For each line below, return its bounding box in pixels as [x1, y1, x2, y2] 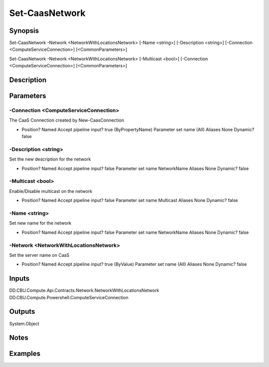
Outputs [9, 307, 35, 316]
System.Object [9, 321, 39, 327]
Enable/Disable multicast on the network [9, 188, 93, 194]
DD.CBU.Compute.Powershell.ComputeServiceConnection [9, 294, 129, 300]
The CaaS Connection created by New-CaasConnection [9, 117, 125, 123]
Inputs [9, 274, 30, 283]
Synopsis [9, 26, 39, 35]
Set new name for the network [9, 220, 72, 226]
